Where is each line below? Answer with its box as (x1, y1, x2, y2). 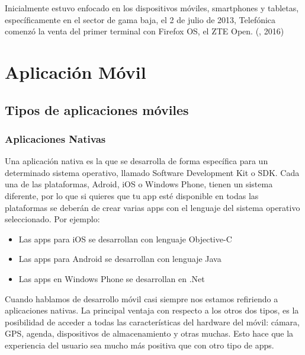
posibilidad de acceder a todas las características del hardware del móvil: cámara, (5, 315, 300, 328)
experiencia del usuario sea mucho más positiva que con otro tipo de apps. (5, 338, 274, 351)
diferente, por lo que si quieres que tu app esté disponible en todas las (5, 189, 259, 202)
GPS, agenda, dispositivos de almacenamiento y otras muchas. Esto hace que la (5, 327, 294, 340)
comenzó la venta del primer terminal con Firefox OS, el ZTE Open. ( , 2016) (5, 25, 284, 37)
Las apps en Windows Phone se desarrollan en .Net (18, 272, 205, 284)
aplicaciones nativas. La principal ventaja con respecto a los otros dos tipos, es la (5, 304, 299, 316)
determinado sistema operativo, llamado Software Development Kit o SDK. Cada (5, 166, 300, 178)
